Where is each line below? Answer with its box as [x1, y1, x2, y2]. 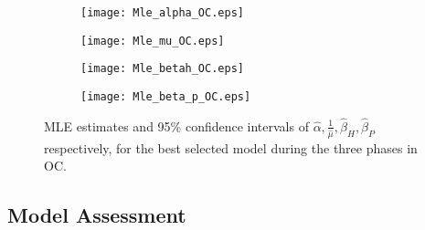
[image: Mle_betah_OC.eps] [80, 62, 244, 76]
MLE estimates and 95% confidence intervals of [44, 116, 309, 135]
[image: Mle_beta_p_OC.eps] [80, 89, 251, 103]
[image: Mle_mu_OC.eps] [80, 34, 225, 47]
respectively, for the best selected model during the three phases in [44, 138, 418, 157]
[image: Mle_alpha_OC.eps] [80, 6, 244, 19]
